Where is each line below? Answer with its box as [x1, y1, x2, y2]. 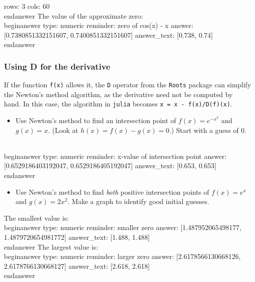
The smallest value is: [4, 212, 69, 223]
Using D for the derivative [4, 60, 111, 72]
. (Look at [48, 125, 79, 135]
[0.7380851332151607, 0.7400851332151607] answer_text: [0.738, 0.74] [4, 29, 213, 40]
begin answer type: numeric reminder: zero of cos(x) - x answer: [4, 20, 194, 30]
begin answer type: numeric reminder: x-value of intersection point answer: [4, 151, 227, 161]
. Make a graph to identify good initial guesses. [67, 196, 209, 206]
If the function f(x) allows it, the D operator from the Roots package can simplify [4, 79, 251, 90]
